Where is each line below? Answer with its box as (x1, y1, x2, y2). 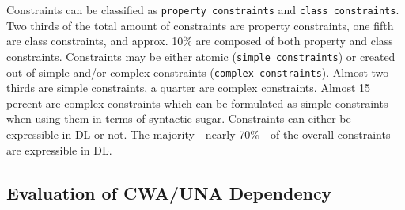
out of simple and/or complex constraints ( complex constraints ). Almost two (6, 63, 389, 80)
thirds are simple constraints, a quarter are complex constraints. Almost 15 (6, 79, 371, 96)
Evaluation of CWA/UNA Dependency (6, 180, 332, 204)
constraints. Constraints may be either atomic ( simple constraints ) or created (6, 48, 396, 64)
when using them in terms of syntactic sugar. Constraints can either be (6, 110, 351, 127)
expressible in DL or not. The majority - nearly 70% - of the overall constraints (6, 125, 391, 142)
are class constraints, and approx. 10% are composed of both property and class (6, 32, 393, 49)
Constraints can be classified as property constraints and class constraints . (6, 2, 399, 17)
